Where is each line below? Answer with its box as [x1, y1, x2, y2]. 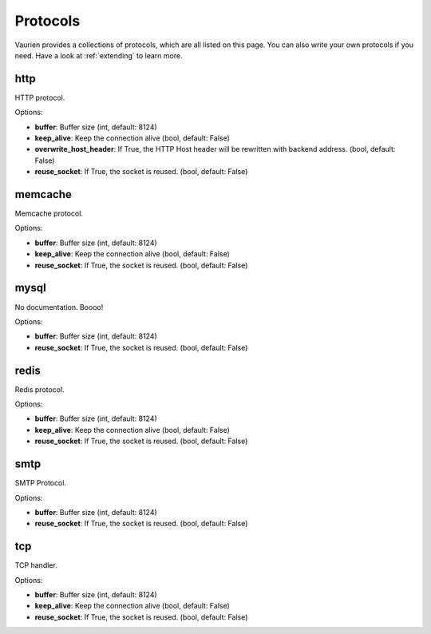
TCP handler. [14, 561, 57, 570]
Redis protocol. [14, 384, 65, 394]
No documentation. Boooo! [14, 302, 104, 311]
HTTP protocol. [14, 93, 65, 102]
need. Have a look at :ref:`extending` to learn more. [14, 50, 183, 60]
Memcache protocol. [14, 208, 84, 219]
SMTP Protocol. [14, 478, 67, 488]
